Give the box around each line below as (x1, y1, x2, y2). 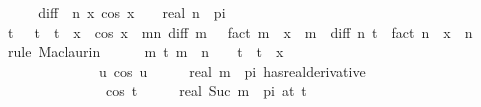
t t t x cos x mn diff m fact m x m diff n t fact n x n (7, 21, 473, 42)
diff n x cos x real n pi (38, 2, 226, 22)
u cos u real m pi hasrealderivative (98, 60, 366, 81)
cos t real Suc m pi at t (105, 80, 307, 101)
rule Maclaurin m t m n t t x (7, 41, 284, 62)
